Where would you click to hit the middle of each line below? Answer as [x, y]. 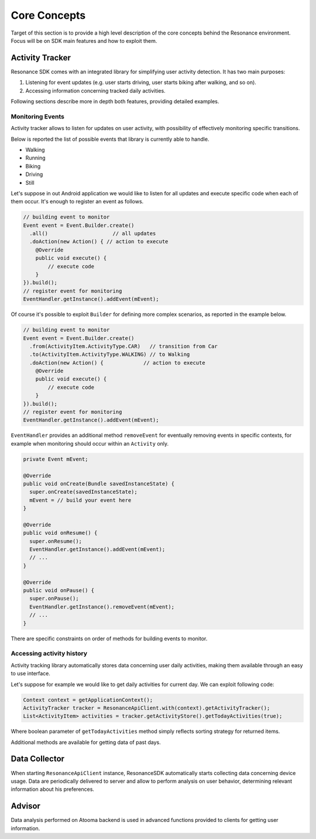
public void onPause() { [59, 590]
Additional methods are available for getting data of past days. [86, 742]
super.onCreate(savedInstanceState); [83, 492]
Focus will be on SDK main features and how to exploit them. [84, 40]
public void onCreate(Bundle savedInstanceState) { [99, 483]
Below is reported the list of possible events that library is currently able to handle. [110, 139]
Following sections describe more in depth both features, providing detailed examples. [115, 101]
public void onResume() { [60, 533]
